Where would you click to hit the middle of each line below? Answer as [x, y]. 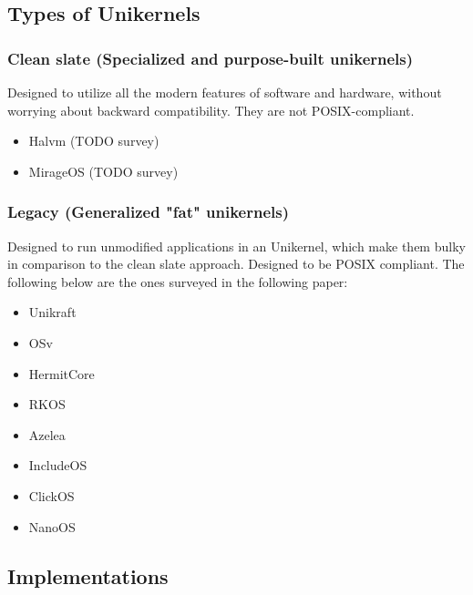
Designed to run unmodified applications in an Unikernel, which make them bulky [236, 246]
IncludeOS [58, 465]
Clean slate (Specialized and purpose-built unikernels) [211, 58]
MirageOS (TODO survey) [103, 171]
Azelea [47, 434]
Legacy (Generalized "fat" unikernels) [149, 212]
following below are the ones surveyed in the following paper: [178, 281]
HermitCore [62, 373]
